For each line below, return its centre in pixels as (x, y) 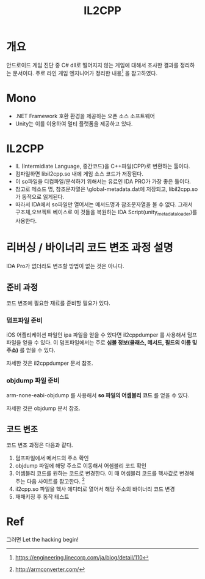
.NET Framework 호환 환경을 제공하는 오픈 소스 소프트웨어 (85, 116)
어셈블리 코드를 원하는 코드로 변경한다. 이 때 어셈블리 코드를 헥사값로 (96, 473)
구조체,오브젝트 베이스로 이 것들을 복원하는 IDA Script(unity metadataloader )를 (106, 213)
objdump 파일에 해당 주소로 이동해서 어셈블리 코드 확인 (81, 466)
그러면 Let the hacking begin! (43, 540)
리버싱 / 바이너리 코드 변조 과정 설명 (90, 248)
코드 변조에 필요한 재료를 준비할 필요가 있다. (59, 303)
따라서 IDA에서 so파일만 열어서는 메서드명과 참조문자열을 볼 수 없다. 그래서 (104, 204)
